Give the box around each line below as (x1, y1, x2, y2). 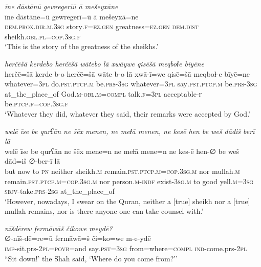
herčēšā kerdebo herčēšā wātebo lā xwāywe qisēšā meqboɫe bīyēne (5, 58, 204, 69)
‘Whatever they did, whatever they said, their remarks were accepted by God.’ (5, 108, 250, 119)
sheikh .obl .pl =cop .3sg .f (5, 31, 81, 41)
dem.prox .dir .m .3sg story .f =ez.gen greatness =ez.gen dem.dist (5, 21, 199, 32)
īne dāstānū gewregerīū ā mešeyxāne (5, 1, 118, 11)
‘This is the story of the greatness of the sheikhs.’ (5, 41, 159, 52)
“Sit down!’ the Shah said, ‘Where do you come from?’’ (5, 253, 178, 263)
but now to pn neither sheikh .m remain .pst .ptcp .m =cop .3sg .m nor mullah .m (5, 165, 240, 176)
